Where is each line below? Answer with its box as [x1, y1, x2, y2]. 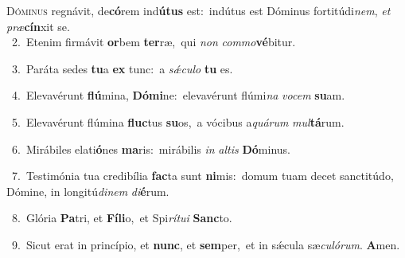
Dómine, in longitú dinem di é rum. [6, 182, 169, 199]
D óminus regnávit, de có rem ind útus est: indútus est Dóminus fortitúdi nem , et [6, 2, 391, 18]
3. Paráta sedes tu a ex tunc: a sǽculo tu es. [11, 60, 233, 76]
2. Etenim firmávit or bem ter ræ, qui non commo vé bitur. [11, 33, 296, 50]
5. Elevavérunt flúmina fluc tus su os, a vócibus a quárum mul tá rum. [11, 113, 345, 130]
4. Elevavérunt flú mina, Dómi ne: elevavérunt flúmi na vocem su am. [11, 87, 345, 104]
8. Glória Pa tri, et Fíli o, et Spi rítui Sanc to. [11, 209, 232, 226]
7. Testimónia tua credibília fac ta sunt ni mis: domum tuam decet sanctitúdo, [11, 167, 394, 184]
